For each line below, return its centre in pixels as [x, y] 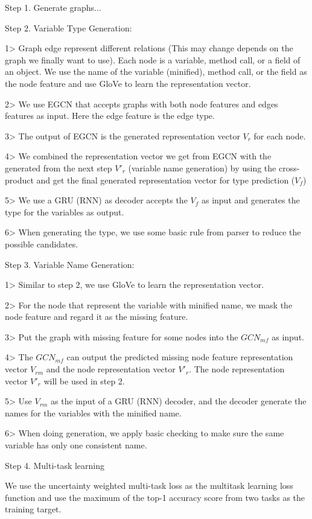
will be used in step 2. [84, 380]
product [19, 180]
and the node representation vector [111, 369]
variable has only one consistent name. [76, 445]
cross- [289, 167]
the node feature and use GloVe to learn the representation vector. [128, 83]
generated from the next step [59, 167]
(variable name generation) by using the [202, 167]
